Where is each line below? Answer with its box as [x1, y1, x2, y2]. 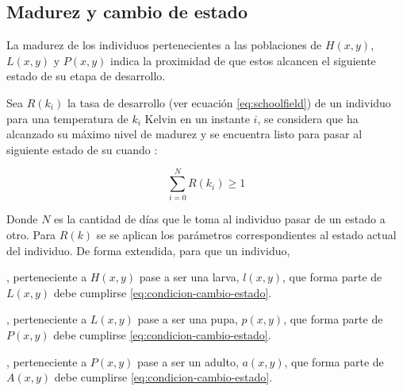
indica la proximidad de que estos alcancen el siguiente [110, 52, 376, 68]
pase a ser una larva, [139, 269, 240, 285]
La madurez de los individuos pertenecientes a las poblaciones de [6, 37, 322, 53]
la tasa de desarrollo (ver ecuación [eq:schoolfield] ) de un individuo [67, 94, 391, 110]
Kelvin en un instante [144, 110, 250, 126]
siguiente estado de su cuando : [6, 141, 158, 157]
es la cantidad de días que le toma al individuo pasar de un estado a [54, 211, 386, 227]
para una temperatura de [6, 110, 129, 126]
